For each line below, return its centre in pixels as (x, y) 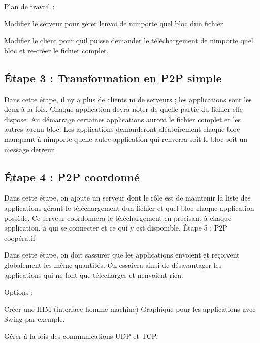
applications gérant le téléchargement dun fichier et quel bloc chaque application (129, 207)
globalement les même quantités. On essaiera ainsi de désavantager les (113, 264)
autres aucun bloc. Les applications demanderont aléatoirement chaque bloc (122, 129)
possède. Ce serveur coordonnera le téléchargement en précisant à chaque (118, 218)
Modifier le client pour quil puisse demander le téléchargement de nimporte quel (129, 40)
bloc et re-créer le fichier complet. (56, 50)
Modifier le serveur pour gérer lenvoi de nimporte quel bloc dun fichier (114, 23)
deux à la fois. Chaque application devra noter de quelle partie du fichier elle (124, 109)
